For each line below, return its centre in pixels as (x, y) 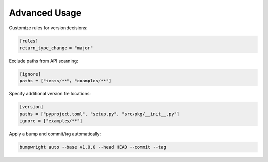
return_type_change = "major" (56, 48)
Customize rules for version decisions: (48, 28)
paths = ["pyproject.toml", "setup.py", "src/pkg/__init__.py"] (100, 114)
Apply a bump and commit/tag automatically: (55, 134)
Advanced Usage (45, 13)
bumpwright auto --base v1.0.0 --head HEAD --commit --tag (93, 147)
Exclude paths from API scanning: (44, 61)
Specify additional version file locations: (50, 94)
